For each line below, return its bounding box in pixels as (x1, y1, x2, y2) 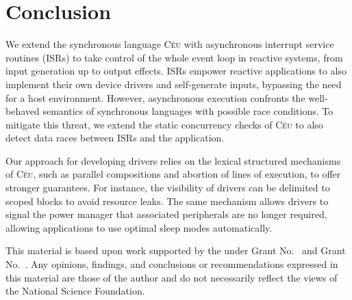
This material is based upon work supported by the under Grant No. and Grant (5, 243, 346, 258)
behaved (5, 104, 40, 118)
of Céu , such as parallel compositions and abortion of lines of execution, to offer (5, 167, 341, 181)
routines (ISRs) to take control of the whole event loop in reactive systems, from (5, 50, 343, 64)
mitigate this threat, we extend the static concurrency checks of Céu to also (5, 117, 323, 131)
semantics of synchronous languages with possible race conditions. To (42, 104, 334, 118)
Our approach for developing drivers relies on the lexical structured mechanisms (5, 153, 341, 167)
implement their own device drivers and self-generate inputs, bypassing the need (5, 77, 342, 91)
